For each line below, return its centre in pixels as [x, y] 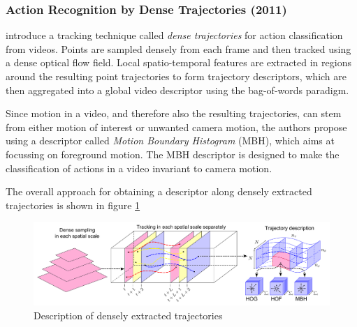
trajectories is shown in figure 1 [73, 205]
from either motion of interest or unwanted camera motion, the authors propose [176, 127]
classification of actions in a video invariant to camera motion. [139, 168]
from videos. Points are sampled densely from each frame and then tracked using [178, 48]
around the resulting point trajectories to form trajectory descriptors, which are [176, 76]
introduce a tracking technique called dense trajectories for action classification [174, 35]
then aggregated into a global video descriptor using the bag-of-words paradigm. [177, 90]
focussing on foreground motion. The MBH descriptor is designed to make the [173, 154]
